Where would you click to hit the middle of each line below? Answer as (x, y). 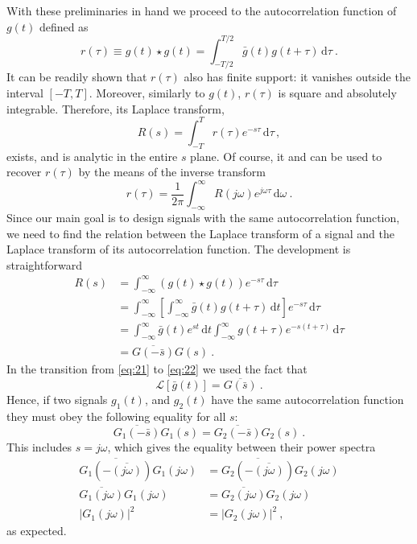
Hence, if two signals (57, 400)
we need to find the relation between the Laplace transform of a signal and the (200, 233)
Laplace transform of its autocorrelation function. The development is (179, 249)
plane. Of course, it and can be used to (286, 156)
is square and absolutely (337, 93)
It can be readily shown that (77, 77)
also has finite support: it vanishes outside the (297, 77)
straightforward (44, 264)
